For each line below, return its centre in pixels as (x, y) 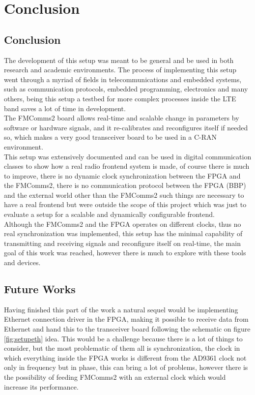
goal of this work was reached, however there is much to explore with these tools (125, 253)
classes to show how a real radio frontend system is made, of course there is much (127, 166)
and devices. (22, 262)
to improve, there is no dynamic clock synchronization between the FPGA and (122, 175)
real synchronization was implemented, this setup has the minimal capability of (123, 233)
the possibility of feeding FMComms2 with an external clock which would (115, 377)
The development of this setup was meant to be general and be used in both (119, 60)
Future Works (40, 289)
